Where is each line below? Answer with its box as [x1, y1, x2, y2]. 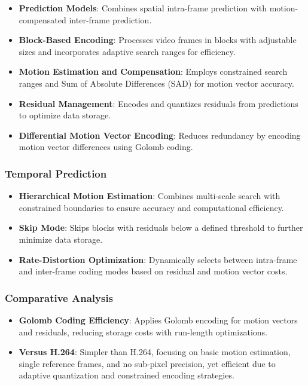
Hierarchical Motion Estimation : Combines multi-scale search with [19, 190, 280, 202]
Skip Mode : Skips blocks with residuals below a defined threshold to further [19, 221, 303, 234]
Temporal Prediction [5, 166, 107, 181]
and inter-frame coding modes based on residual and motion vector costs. [19, 265, 288, 277]
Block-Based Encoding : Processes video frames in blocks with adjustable [19, 33, 297, 46]
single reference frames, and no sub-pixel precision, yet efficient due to [19, 357, 276, 369]
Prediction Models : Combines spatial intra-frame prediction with [19, 2, 267, 14]
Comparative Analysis [5, 290, 114, 305]
